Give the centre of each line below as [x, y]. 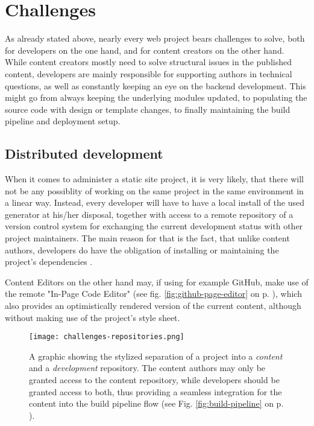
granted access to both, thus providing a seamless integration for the [155, 391]
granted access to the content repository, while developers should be [154, 380]
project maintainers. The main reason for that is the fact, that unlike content [147, 238]
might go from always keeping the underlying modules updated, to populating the [156, 97]
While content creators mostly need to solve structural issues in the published [148, 62]
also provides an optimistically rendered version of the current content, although [153, 306]
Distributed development [84, 154]
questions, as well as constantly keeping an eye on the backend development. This [155, 85]
